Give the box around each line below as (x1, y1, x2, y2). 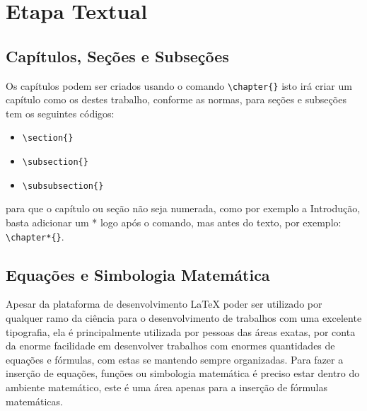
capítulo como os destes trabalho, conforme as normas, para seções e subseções (6, 92, 346, 107)
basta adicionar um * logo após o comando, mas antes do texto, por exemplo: (6, 214, 342, 229)
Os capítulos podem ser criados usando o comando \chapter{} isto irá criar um (6, 78, 352, 93)
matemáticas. (6, 393, 63, 408)
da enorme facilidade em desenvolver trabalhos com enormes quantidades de (6, 338, 335, 353)
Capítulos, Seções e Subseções (6, 45, 229, 66)
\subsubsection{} (22, 180, 104, 191)
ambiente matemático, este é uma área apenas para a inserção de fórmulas (6, 380, 327, 394)
